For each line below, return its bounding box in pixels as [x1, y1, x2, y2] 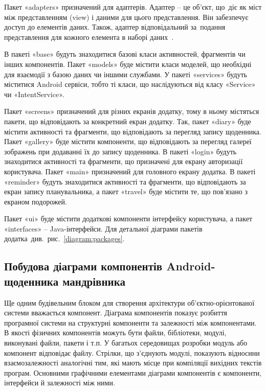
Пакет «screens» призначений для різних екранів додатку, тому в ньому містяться [4, 106, 259, 117]
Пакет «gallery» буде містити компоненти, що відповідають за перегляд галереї [4, 136, 252, 147]
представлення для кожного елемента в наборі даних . [4, 31, 174, 42]
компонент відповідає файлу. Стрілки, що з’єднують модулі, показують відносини [4, 347, 260, 358]
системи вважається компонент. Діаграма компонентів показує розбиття [4, 307, 228, 318]
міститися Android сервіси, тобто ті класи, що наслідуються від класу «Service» [4, 79, 256, 89]
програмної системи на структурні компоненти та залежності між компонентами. [4, 317, 257, 328]
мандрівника [62, 273, 125, 289]
